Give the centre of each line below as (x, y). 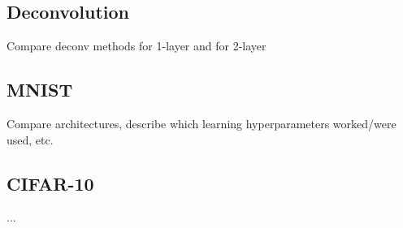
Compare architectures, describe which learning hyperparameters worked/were (201, 123)
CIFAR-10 (50, 183)
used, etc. (30, 139)
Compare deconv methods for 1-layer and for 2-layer (136, 46)
